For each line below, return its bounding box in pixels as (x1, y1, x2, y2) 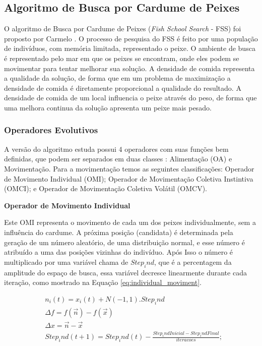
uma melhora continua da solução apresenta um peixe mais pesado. (4, 102, 212, 112)
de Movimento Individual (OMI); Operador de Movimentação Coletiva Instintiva (4, 173, 253, 184)
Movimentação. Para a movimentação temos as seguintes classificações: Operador (4, 163, 254, 174)
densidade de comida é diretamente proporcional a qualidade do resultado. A (4, 82, 241, 93)
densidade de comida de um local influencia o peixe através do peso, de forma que (4, 92, 257, 103)
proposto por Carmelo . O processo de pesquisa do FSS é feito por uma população (4, 33, 258, 43)
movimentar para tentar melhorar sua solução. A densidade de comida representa (4, 63, 255, 73)
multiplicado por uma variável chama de (4, 256, 128, 267)
